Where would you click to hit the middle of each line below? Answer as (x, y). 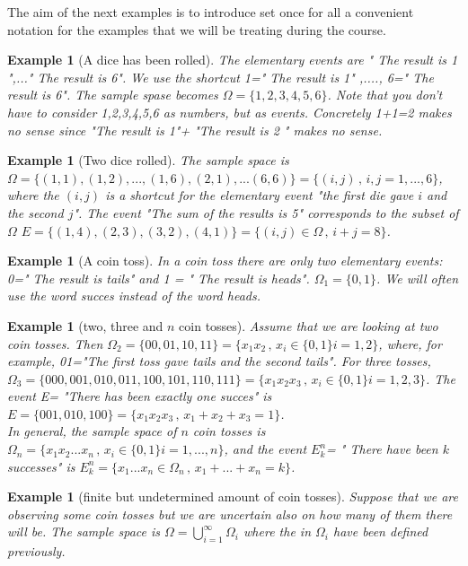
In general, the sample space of (92, 431)
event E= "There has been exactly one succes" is (140, 396)
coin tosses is (229, 431)
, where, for (410, 343)
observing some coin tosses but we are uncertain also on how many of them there (230, 514)
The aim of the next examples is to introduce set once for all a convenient (211, 12)
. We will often (418, 278)
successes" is (41, 466)
